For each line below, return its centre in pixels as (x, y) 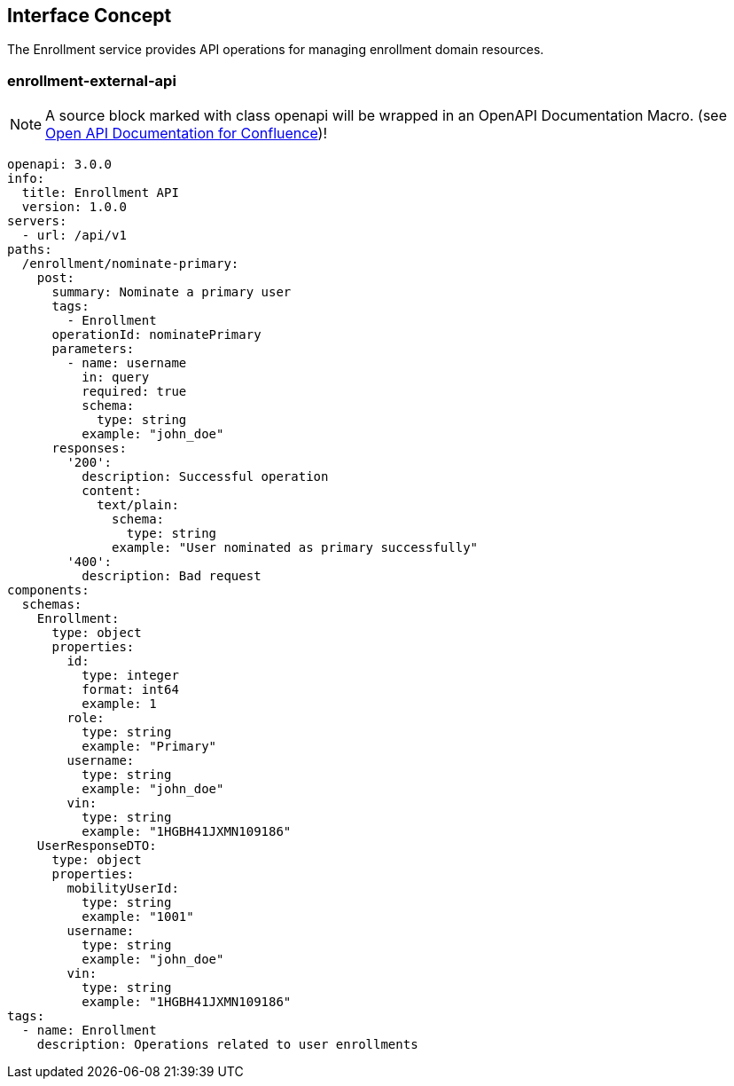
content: (112, 491)
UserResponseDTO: (97, 846)
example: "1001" (138, 917)
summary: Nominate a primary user (172, 292)
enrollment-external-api (92, 80)
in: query (116, 378)
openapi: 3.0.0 (60, 165)
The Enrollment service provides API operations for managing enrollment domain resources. (276, 50)
